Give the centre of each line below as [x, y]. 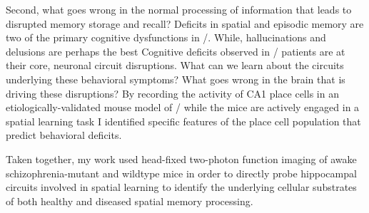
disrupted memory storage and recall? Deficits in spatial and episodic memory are [185, 23]
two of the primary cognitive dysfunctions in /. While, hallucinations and [166, 37]
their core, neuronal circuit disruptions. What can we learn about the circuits [175, 65]
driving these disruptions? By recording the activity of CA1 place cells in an [172, 93]
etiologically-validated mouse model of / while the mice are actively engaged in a [183, 107]
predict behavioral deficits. [64, 135]
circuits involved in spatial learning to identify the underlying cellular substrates [181, 187]
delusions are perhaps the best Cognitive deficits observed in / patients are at [176, 51]
